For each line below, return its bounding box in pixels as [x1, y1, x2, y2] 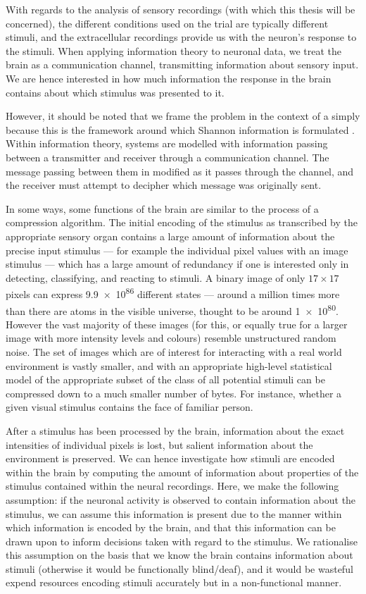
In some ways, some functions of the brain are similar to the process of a [6, 201, 319, 216]
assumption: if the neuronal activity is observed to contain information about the [6, 492, 356, 507]
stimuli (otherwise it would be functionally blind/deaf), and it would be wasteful [6, 561, 353, 576]
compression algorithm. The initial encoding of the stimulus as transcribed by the [6, 215, 358, 230]
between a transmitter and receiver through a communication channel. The [6, 149, 329, 164]
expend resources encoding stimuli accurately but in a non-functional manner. [6, 575, 342, 590]
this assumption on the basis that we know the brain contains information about [6, 547, 353, 562]
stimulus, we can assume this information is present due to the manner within [6, 506, 342, 521]
